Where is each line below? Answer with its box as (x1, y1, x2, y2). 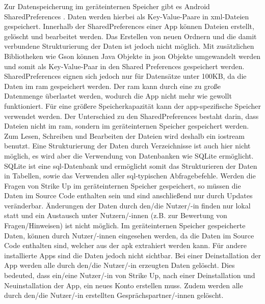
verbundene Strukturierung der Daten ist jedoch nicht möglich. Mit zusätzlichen (4, 41, 254, 51)
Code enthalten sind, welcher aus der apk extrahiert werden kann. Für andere (4, 240, 247, 251)
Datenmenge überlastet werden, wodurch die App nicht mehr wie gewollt (4, 90, 232, 101)
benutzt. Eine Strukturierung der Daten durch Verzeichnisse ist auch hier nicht (4, 140, 251, 151)
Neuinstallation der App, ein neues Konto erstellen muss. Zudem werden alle (4, 280, 243, 290)
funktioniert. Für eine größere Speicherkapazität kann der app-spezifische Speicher (4, 100, 261, 111)
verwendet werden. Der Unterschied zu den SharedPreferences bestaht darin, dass (4, 110, 259, 121)
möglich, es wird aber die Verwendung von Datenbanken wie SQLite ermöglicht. (4, 150, 254, 161)
